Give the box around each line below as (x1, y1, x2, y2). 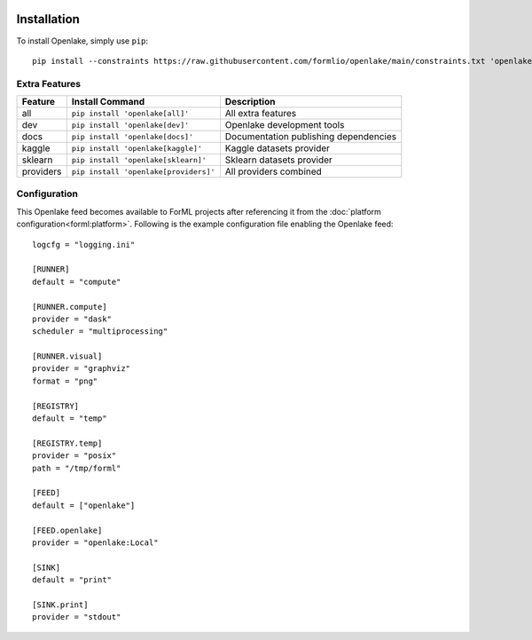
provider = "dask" (32, 313, 113, 324)
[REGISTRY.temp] (32, 438, 103, 448)
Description (224, 96, 276, 108)
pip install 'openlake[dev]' (71, 120, 190, 130)
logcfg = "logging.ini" (32, 240, 136, 249)
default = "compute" (32, 276, 121, 287)
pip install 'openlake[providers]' (71, 167, 215, 177)
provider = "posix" (32, 451, 117, 461)
